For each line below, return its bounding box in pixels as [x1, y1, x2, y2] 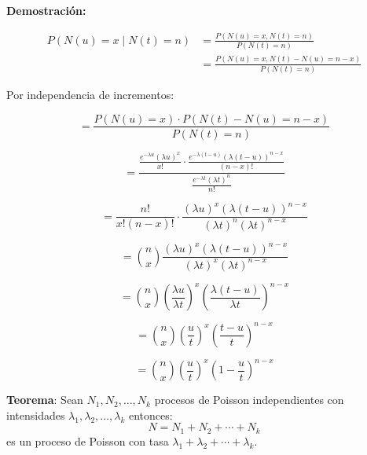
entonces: [128, 406, 173, 423]
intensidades [6, 406, 65, 423]
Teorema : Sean [6, 391, 83, 408]
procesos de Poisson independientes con [154, 391, 344, 408]
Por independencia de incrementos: [6, 86, 174, 102]
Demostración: [6, 2, 86, 18]
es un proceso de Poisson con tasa [6, 432, 169, 449]
